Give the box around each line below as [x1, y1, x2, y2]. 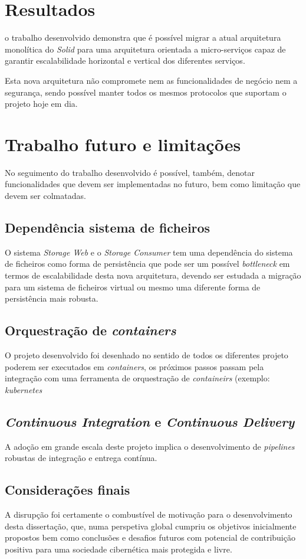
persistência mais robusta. [5, 292, 98, 305]
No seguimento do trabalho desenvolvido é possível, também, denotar [5, 166, 255, 178]
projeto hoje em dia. [5, 97, 78, 110]
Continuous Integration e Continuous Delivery [5, 412, 295, 430]
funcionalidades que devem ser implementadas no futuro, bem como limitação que [5, 178, 301, 190]
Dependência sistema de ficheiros [5, 218, 210, 236]
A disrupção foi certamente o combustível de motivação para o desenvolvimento [5, 508, 292, 520]
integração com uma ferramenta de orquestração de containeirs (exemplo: [5, 372, 270, 384]
